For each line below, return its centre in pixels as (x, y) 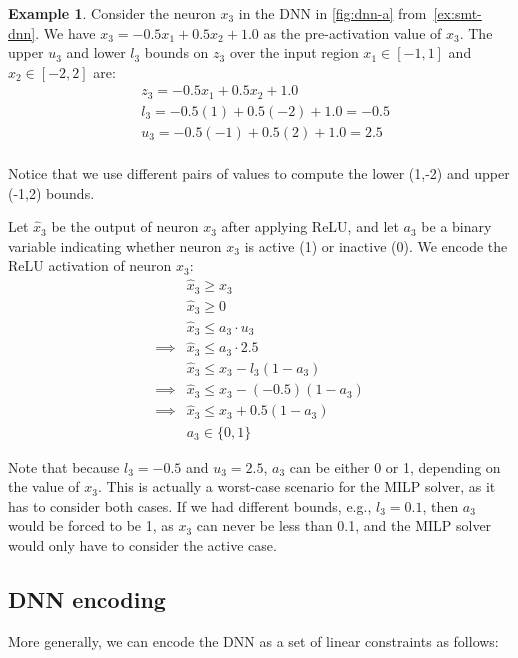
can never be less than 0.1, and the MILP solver (344, 525)
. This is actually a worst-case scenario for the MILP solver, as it (296, 486)
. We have (65, 32)
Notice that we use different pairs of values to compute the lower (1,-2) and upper (259, 172)
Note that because (64, 466)
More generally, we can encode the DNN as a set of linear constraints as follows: (253, 640)
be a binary (456, 226)
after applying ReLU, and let (310, 226)
